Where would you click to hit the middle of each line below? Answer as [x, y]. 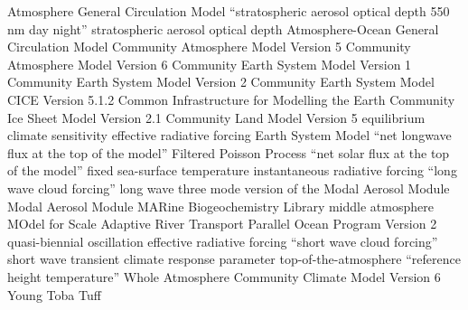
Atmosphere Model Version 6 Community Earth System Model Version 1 [210, 64]
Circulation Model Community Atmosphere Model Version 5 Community [209, 47]
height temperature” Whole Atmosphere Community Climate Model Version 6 [224, 276]
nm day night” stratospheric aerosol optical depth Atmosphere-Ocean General [223, 28]
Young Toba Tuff [54, 294]
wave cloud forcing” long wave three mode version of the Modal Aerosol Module [229, 188]
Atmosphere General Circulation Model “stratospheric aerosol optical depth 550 [229, 11]
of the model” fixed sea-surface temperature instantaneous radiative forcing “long [232, 170]
